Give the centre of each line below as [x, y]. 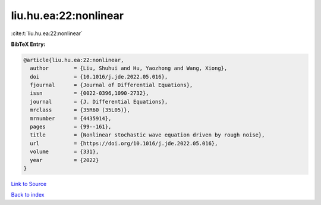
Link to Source [29, 184]
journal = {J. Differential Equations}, [99, 102]
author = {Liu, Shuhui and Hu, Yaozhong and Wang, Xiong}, [129, 68]
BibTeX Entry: [28, 44]
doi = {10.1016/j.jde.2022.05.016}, [99, 77]
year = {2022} [64, 160]
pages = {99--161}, [71, 127]
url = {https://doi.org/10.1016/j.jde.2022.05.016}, [124, 143]
